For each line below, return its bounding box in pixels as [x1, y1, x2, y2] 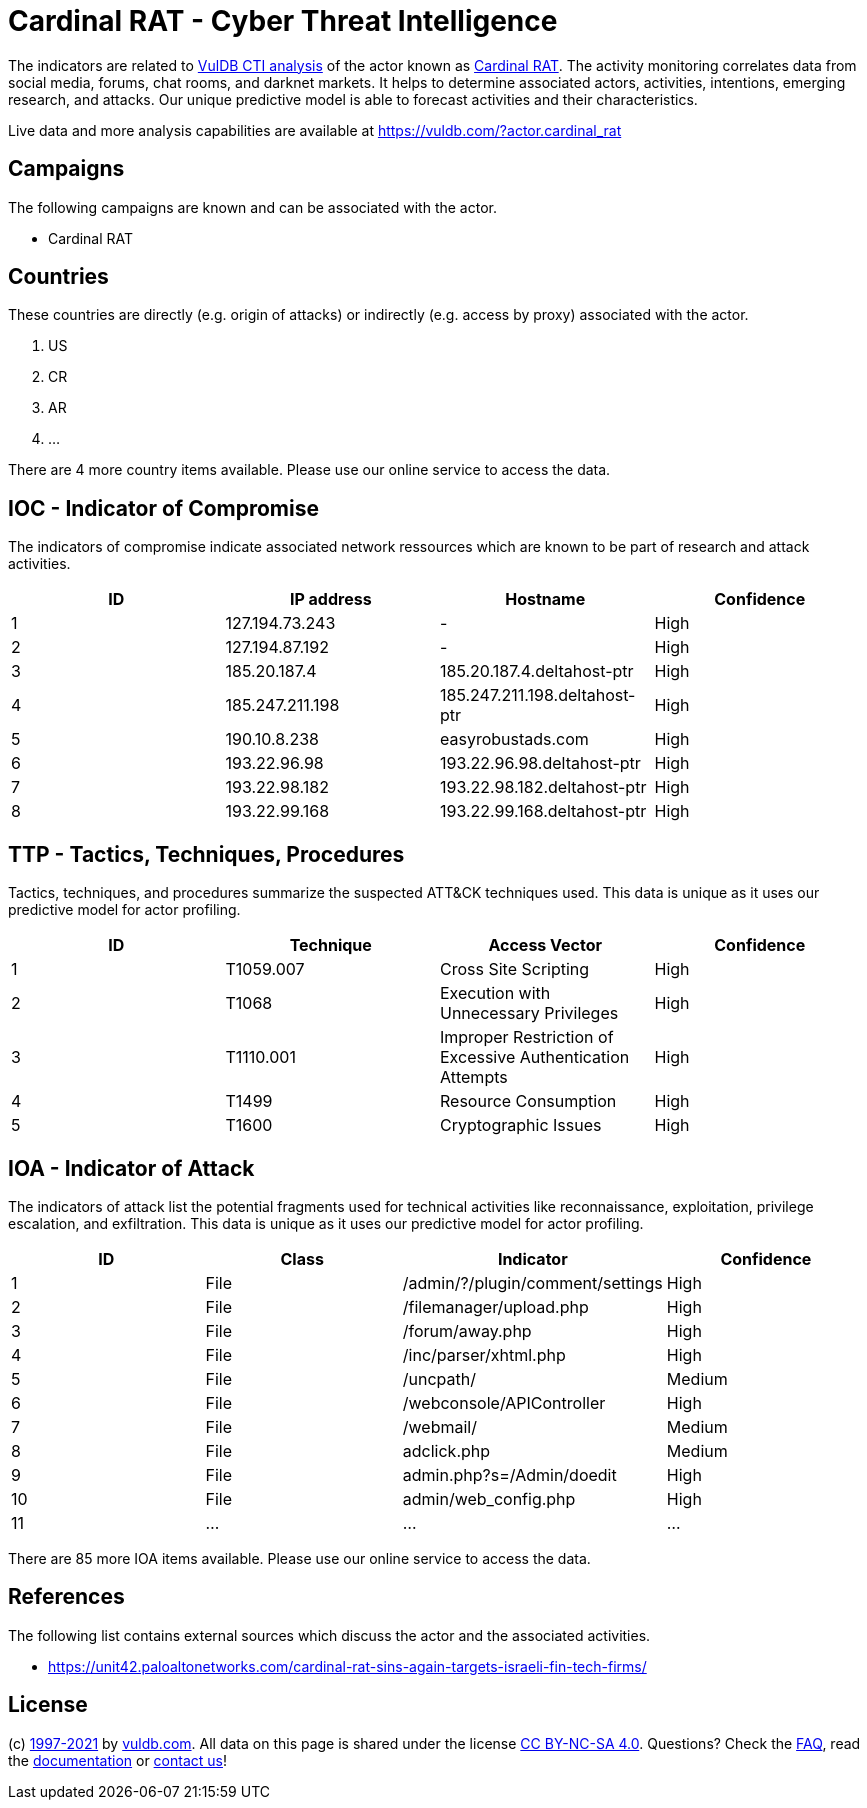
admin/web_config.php [402, 1488, 576, 1509]
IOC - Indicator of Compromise [8, 495, 319, 521]
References [8, 1584, 125, 1610]
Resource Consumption [440, 1091, 617, 1112]
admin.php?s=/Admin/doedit [402, 1464, 617, 1485]
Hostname [505, 589, 586, 610]
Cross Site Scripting [440, 959, 590, 980]
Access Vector [488, 935, 603, 956]
